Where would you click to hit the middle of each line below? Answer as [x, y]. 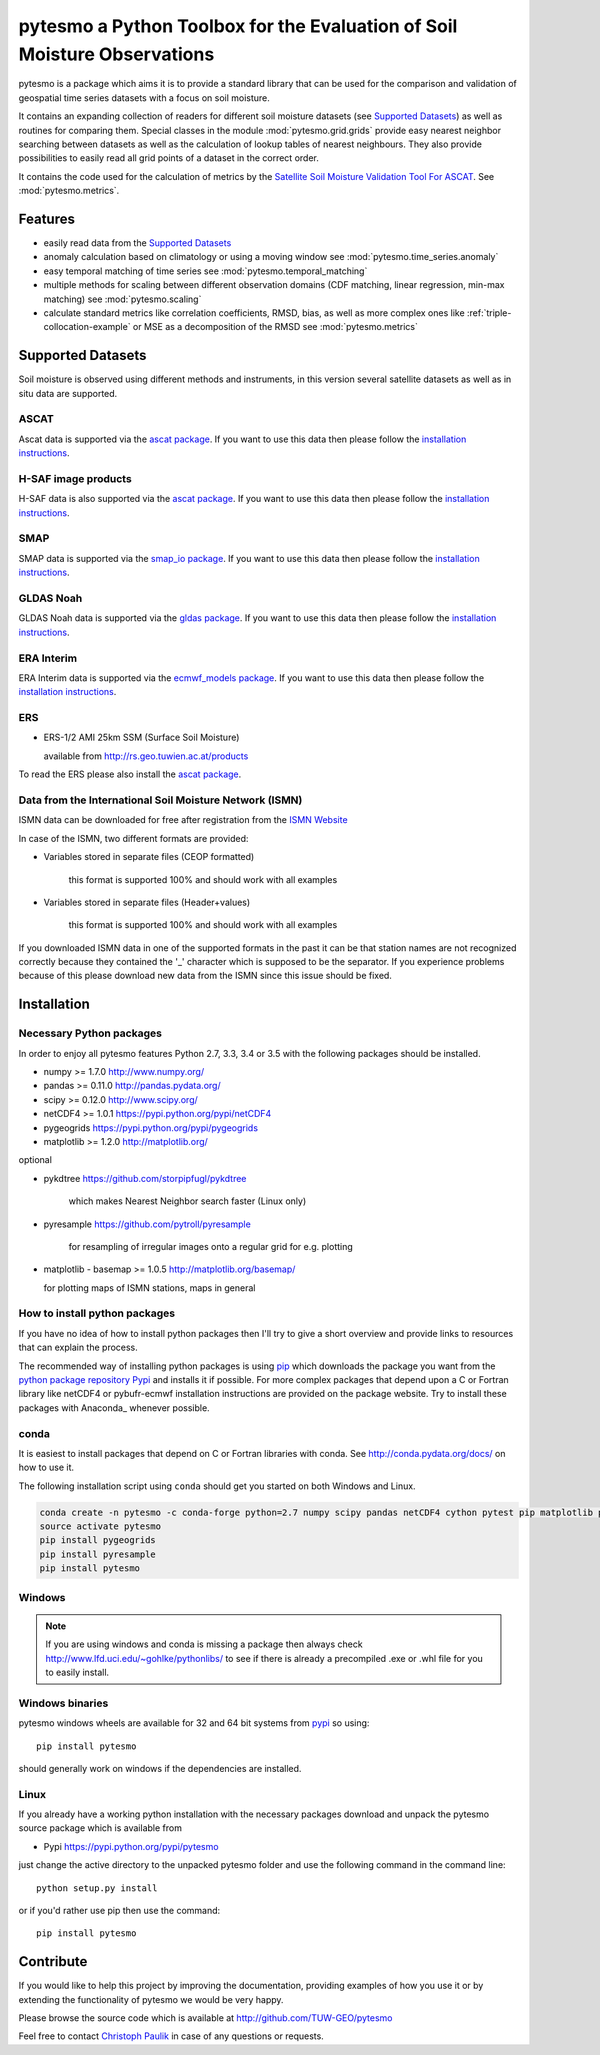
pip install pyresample [98, 1554]
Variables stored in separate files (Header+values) [147, 902]
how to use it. [46, 1467]
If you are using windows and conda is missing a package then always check [204, 1644]
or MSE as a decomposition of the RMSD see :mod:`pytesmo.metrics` [275, 327]
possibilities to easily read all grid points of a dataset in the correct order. [168, 158]
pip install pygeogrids [98, 1540]
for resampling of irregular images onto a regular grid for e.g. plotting [211, 1246]
